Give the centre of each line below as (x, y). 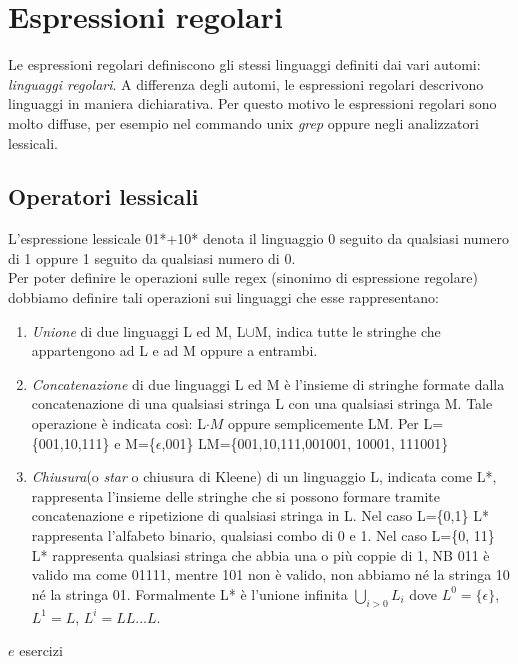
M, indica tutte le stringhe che (347, 330)
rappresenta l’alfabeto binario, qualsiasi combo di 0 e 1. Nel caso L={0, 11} (263, 535)
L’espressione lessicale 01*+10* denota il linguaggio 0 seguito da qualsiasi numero (258, 238)
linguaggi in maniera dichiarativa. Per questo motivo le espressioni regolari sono (252, 103)
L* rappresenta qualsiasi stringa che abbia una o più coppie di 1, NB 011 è (260, 554)
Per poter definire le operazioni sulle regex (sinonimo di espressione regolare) (243, 277)
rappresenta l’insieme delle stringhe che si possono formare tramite (236, 495)
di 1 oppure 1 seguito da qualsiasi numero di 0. (152, 257)
